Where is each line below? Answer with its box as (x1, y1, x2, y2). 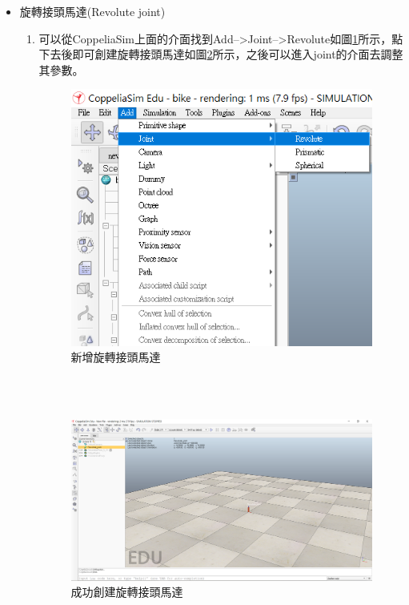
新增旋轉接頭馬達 (70, 349, 161, 365)
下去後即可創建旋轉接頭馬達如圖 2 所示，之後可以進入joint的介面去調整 (38, 46, 403, 63)
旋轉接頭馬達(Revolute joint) (19, 3, 166, 19)
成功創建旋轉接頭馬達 (70, 583, 183, 600)
